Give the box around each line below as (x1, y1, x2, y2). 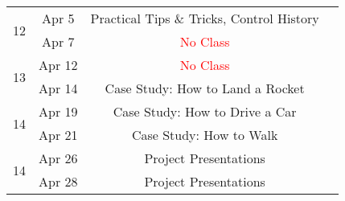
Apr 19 (39, 102, 78, 121)
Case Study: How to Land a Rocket (105, 79, 305, 97)
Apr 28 (39, 172, 78, 191)
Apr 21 (39, 125, 78, 144)
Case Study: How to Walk (131, 125, 278, 144)
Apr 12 (39, 55, 78, 74)
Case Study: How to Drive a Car (113, 102, 297, 121)
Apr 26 (39, 149, 78, 167)
